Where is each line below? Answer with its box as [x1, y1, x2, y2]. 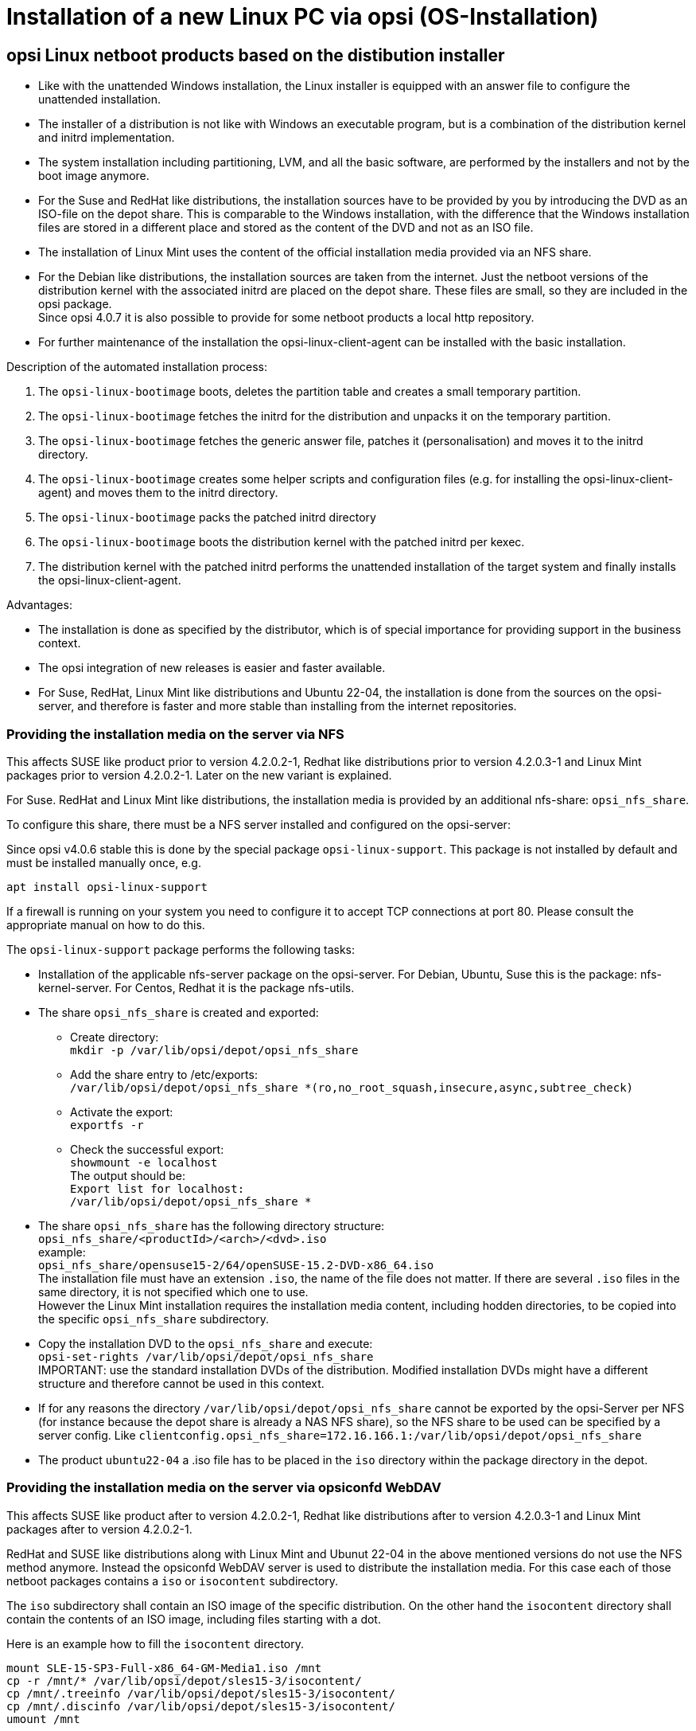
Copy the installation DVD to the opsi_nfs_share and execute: [38, 1336, 373, 1350]
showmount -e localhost [70, 1155, 218, 1169]
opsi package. [38, 297, 112, 311]
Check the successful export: [70, 1142, 224, 1156]
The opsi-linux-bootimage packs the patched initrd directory [38, 510, 376, 525]
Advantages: [6, 598, 72, 612]
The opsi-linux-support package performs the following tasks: [6, 942, 356, 956]
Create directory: [70, 1030, 159, 1044]
